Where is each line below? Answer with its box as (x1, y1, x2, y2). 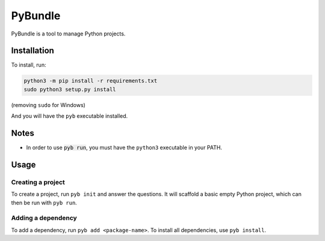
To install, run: (11, 61, 46, 69)
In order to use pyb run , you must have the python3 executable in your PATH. (26, 144, 223, 151)
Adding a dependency (11, 214, 78, 222)
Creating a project (11, 178, 66, 186)
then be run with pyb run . (11, 199, 78, 206)
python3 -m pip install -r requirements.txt (23, 78, 158, 84)
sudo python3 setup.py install (23, 86, 117, 93)
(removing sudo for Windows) (11, 101, 85, 108)
